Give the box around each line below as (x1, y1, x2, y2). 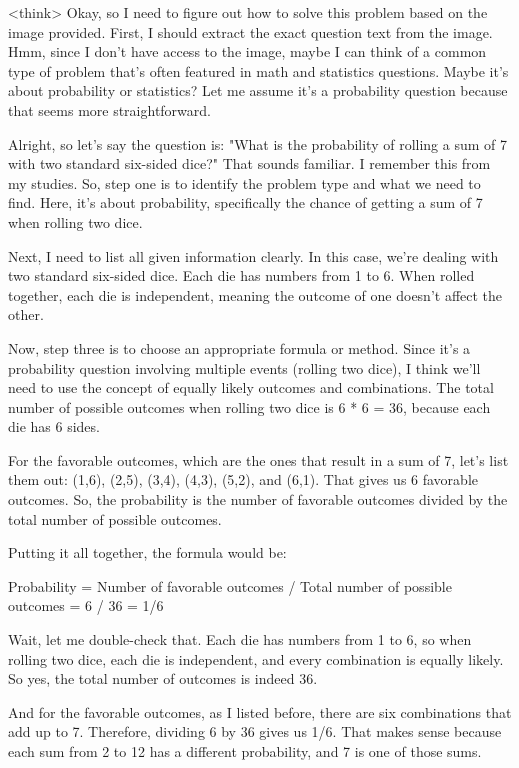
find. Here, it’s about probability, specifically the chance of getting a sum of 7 (8, 192, 483, 213)
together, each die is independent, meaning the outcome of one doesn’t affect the (8, 284, 503, 305)
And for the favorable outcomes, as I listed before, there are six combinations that (8, 701, 512, 722)
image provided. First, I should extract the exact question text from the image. (8, 21, 493, 42)
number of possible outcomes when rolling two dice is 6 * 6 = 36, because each (8, 396, 491, 417)
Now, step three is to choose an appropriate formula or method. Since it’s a (8, 337, 471, 358)
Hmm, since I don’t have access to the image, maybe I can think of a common (8, 41, 487, 62)
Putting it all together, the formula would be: (8, 542, 287, 563)
